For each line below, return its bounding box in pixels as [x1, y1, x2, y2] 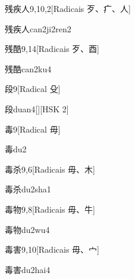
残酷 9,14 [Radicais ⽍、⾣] [5, 42, 99, 55]
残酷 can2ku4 [5, 62, 52, 75]
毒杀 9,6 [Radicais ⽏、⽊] [5, 163, 95, 175]
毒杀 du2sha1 [5, 183, 51, 195]
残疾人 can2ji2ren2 [5, 22, 71, 35]
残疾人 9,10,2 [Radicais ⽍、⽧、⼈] [5, 2, 131, 14]
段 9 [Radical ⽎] [5, 82, 61, 95]
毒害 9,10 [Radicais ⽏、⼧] [5, 243, 99, 256]
